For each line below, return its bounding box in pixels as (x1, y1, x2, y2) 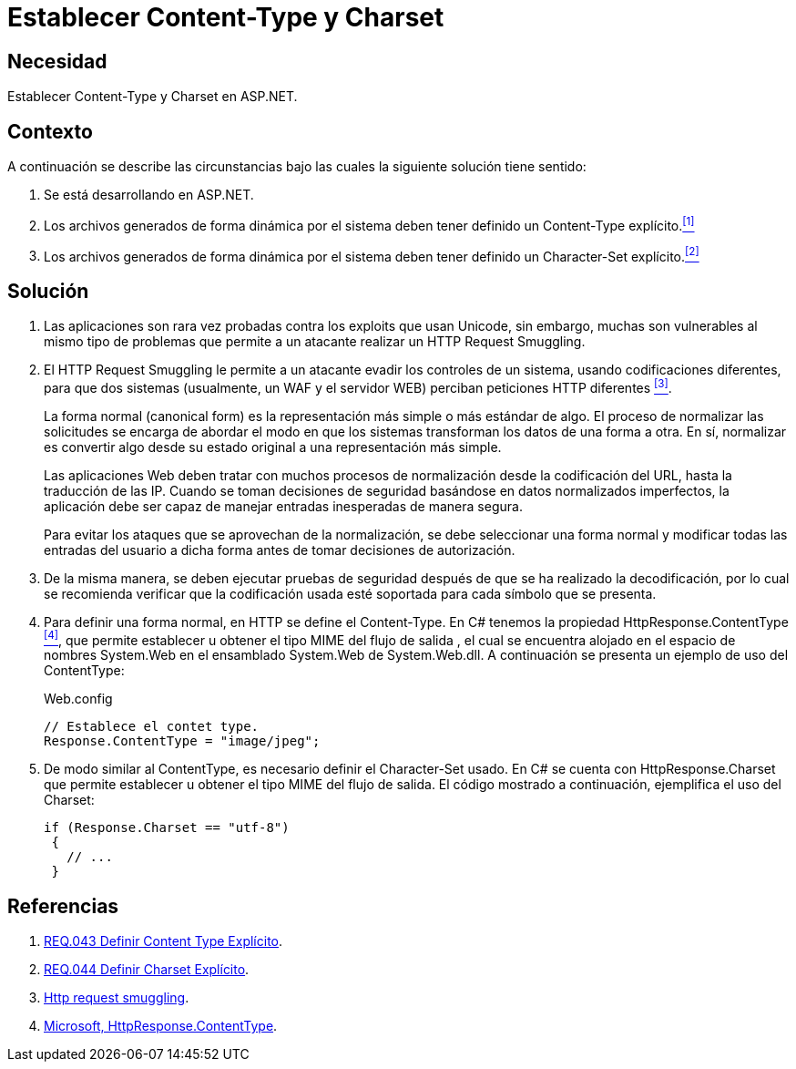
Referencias (7, 894, 119, 918)
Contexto (7, 119, 93, 143)
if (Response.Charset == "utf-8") (44, 820, 290, 836)
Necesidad (7, 49, 107, 73)
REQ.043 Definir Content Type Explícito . (44, 933, 283, 950)
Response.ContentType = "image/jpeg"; (44, 734, 321, 749)
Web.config (44, 691, 113, 707)
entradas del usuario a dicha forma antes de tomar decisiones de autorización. (44, 541, 515, 558)
